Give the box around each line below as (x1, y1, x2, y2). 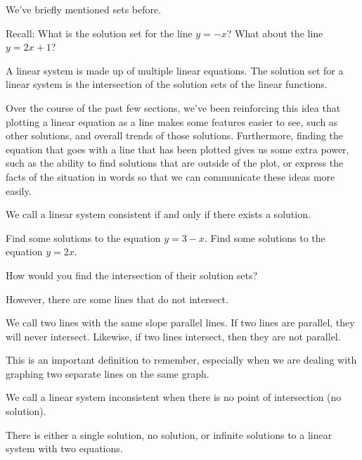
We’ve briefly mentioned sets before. (6, 2, 162, 16)
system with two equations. (6, 441, 123, 456)
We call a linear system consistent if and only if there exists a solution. (6, 207, 311, 222)
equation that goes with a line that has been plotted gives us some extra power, (6, 141, 349, 156)
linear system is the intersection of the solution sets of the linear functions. (6, 77, 328, 91)
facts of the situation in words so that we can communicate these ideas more (6, 169, 335, 184)
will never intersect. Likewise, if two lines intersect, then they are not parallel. (6, 328, 341, 343)
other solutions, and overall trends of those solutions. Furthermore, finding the (6, 128, 344, 143)
